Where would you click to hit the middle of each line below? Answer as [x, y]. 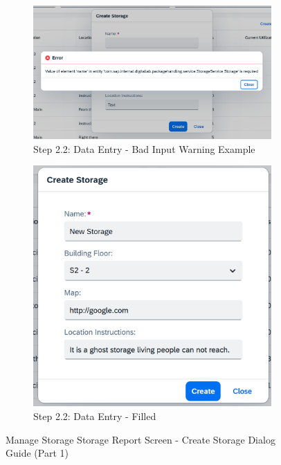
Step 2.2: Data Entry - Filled [95, 416]
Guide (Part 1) [37, 453]
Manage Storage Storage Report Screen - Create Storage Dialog [140, 439]
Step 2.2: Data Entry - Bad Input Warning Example [144, 148]
